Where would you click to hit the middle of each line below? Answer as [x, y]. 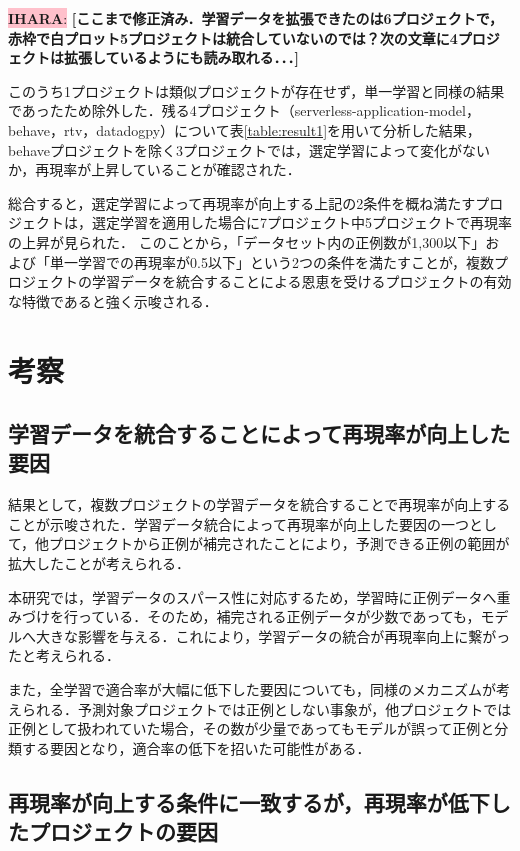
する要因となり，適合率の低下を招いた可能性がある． [196, 747]
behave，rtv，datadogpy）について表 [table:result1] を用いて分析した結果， [244, 129]
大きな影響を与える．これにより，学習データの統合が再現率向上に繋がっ [273, 635]
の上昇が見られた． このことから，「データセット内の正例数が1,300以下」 [247, 241]
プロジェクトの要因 [123, 831]
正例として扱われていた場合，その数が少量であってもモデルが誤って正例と [251, 728]
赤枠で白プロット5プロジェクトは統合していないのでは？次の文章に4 [233, 37]
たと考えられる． [64, 655]
